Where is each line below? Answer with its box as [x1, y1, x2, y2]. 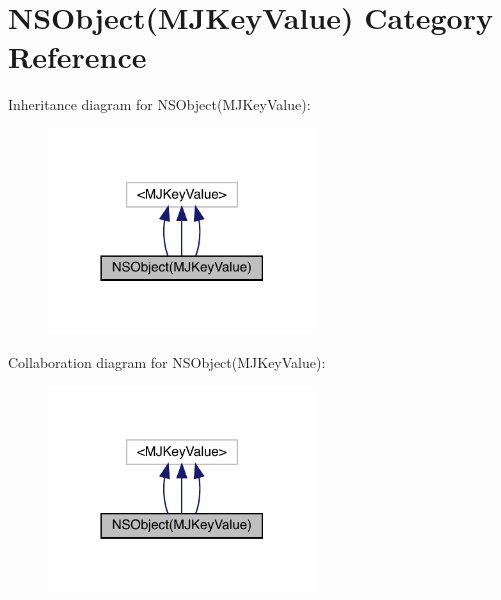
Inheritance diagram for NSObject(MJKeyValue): [8, 94, 311, 115]
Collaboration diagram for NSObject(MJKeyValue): [8, 351, 326, 372]
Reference [8, 36, 147, 77]
